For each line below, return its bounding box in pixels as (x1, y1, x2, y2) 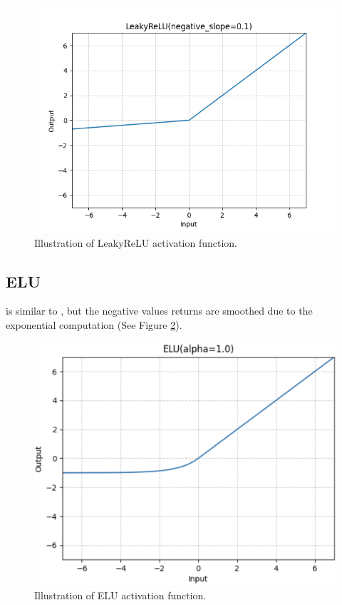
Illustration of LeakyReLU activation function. (34, 235, 238, 250)
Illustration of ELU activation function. (34, 588, 207, 603)
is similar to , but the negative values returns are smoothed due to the (6, 303, 313, 318)
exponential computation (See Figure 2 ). (6, 317, 182, 332)
